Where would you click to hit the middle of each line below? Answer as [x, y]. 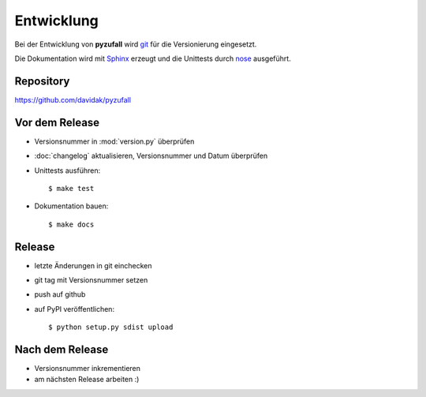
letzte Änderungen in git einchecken [93, 265]
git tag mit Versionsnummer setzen [91, 280]
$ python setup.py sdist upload [111, 327]
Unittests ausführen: [67, 170]
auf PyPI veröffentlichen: [74, 309]
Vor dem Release [57, 122]
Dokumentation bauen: [71, 206]
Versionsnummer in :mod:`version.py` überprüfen [114, 141]
